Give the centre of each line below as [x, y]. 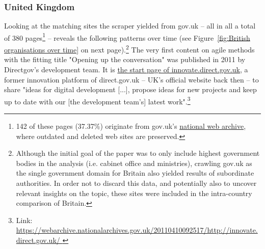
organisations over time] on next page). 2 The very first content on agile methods [129, 49]
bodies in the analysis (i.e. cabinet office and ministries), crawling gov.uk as [134, 163]
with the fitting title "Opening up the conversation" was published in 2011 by [125, 59]
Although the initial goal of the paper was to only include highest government [138, 153]
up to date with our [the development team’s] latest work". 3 [97, 100]
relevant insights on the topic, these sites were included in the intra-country [134, 193]
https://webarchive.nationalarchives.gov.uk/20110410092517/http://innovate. [137, 230]
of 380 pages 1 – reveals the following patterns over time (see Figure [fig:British [127, 37]
